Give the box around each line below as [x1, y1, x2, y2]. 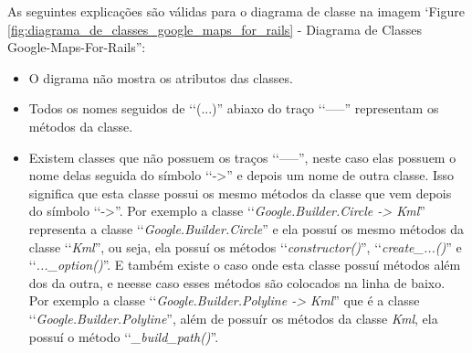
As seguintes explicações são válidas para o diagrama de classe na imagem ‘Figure [7, 2, 465, 20]
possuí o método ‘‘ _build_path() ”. [28, 326, 219, 346]
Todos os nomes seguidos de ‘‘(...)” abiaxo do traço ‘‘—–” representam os [28, 99, 439, 118]
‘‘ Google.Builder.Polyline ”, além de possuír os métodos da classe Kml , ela [28, 308, 438, 327]
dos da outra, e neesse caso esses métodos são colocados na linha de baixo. [28, 273, 446, 292]
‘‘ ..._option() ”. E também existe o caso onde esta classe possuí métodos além [28, 255, 461, 274]
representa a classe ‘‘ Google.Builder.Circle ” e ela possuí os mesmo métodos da [28, 219, 465, 238]
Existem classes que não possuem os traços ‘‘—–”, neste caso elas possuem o [28, 147, 456, 166]
